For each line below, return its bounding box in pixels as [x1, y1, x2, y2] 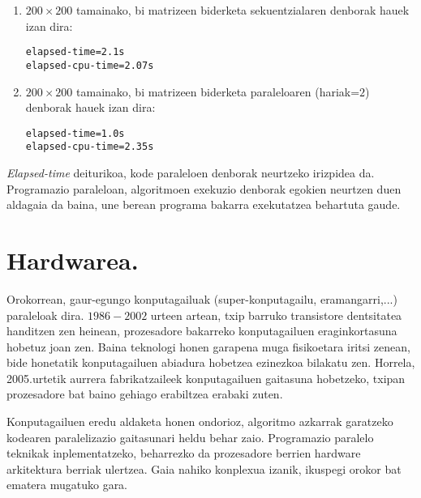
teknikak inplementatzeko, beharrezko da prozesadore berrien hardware [6, 445, 361, 462]
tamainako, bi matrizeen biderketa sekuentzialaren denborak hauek [76, 2, 410, 18]
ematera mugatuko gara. [6, 476, 128, 493]
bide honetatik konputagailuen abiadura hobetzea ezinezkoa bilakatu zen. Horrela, [6, 354, 415, 371]
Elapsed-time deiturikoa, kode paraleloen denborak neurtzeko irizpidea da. [6, 164, 375, 181]
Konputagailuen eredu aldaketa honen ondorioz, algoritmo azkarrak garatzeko [6, 413, 393, 430]
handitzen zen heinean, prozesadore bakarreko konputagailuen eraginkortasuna [6, 322, 397, 339]
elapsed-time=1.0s [25, 127, 125, 139]
